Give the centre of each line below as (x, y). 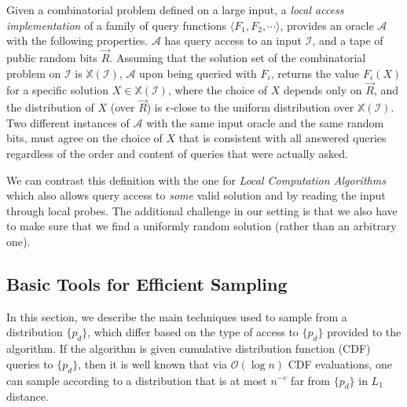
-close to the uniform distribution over (262, 107)
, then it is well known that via (153, 363)
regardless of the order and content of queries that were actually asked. (177, 153)
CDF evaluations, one (340, 363)
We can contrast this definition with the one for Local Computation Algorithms (196, 180)
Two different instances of (68, 122)
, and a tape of (348, 40)
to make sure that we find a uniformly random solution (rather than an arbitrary (202, 226)
